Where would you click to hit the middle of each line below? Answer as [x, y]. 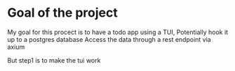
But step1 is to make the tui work [54, 60]
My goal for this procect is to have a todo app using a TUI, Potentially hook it [118, 32]
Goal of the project [62, 13]
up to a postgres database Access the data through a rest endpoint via [109, 39]
